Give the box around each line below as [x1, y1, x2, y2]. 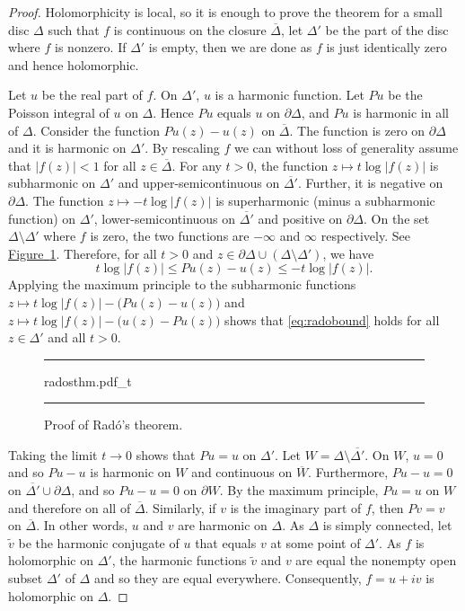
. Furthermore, [308, 463, 389, 482]
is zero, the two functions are [90, 226, 250, 245]
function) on [8, 208, 76, 227]
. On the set [364, 208, 430, 227]
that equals [195, 533, 257, 552]
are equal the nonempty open [295, 551, 457, 570]
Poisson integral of [8, 102, 110, 121]
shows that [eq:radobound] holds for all [224, 310, 440, 329]
